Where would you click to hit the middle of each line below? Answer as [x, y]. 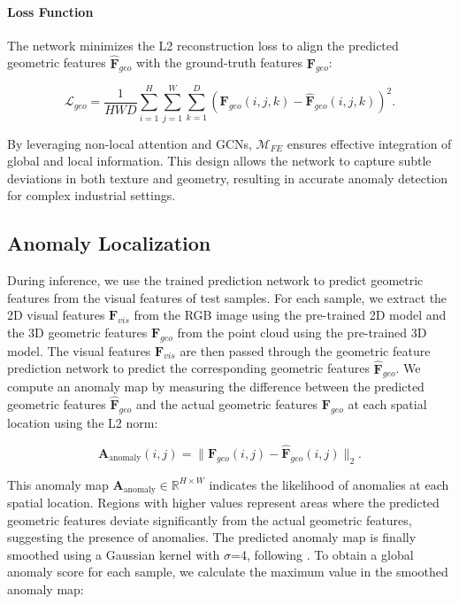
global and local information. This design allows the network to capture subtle [219, 161]
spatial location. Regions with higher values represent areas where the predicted [223, 502]
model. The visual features [79, 350]
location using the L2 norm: [83, 422]
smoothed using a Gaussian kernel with [114, 554]
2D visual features [56, 315]
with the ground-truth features [220, 62]
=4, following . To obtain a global [322, 554]
